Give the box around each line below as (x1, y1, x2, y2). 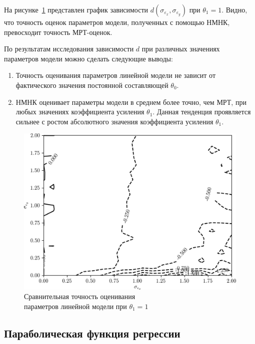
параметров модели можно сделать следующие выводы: (4, 53, 173, 63)
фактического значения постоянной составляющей (15, 79, 168, 90)
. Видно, (221, 4, 247, 14)
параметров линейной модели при (24, 301, 127, 311)
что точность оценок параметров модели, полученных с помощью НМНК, (4, 17, 230, 27)
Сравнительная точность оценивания (24, 291, 135, 302)
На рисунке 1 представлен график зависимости (4, 4, 148, 14)
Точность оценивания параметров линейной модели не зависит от (15, 70, 216, 80)
